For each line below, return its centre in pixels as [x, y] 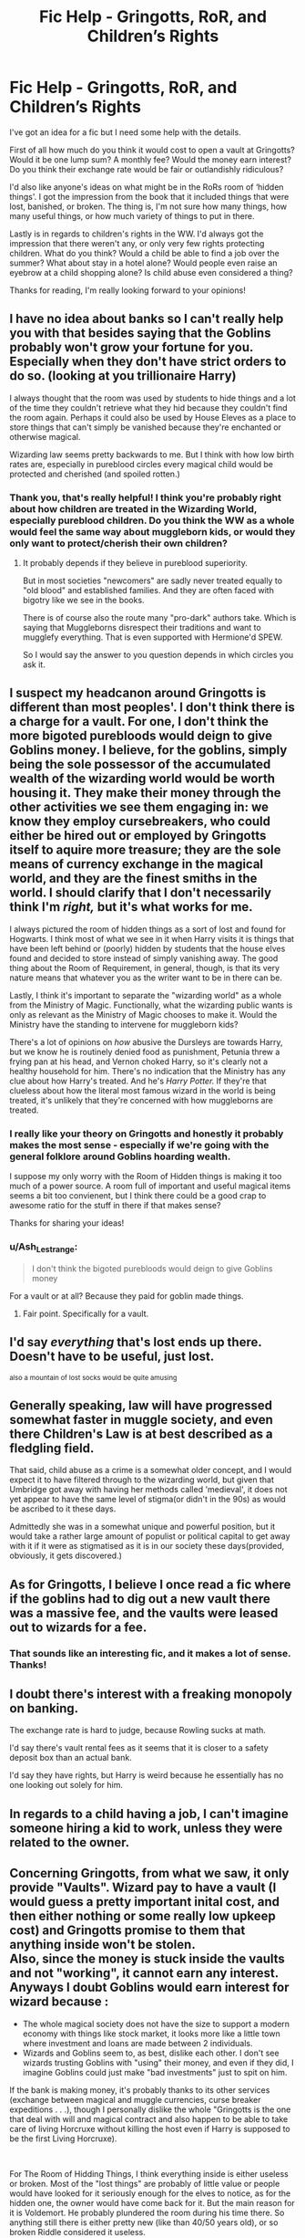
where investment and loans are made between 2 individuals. [137, 2043]
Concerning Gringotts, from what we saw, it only [149, 1873]
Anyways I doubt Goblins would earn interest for [149, 1987]
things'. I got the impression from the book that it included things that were [149, 196]
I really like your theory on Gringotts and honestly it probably [147, 1134]
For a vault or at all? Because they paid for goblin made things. [127, 1296]
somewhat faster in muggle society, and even [141, 1420]
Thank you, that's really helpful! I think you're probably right [146, 497]
